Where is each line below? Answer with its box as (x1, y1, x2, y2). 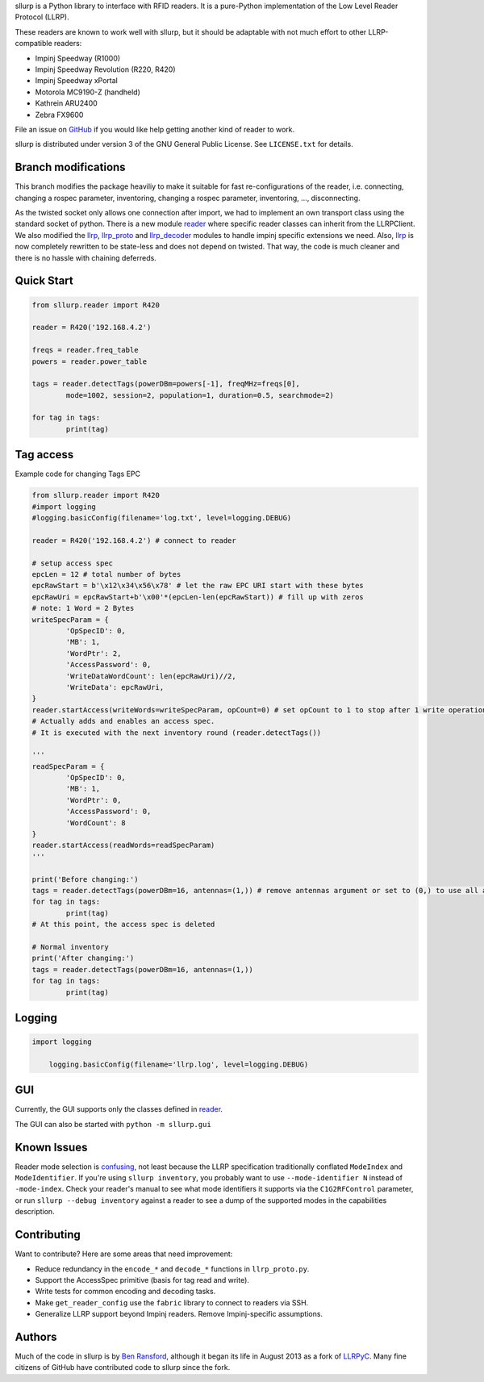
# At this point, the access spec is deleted (31, 920, 215, 929)
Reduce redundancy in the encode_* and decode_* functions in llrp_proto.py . (35, 1263, 310, 1274)
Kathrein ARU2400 (35, 98, 98, 108)
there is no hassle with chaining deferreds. (15, 253, 156, 262)
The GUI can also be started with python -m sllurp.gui (15, 1119, 211, 1129)
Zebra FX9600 (35, 110, 84, 119)
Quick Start (15, 274, 73, 288)
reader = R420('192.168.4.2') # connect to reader (31, 536, 237, 545)
